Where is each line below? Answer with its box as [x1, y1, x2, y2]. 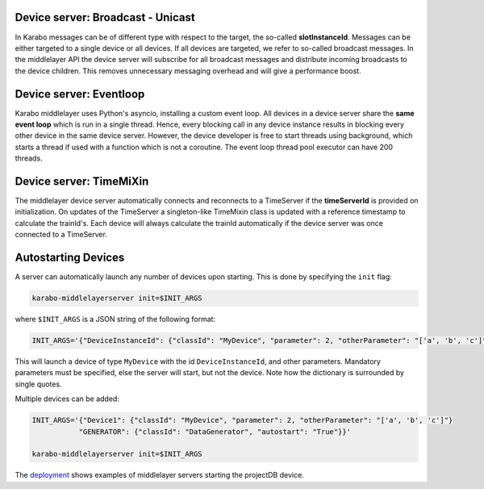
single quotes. [15, 379, 62, 389]
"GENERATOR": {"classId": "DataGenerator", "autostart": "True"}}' [78, 427, 351, 436]
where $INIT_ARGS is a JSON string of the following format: [15, 315, 216, 324]
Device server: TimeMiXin [15, 174, 149, 188]
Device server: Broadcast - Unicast [15, 10, 195, 24]
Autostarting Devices [15, 251, 125, 265]
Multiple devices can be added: [15, 394, 120, 403]
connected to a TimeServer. [15, 230, 108, 240]
